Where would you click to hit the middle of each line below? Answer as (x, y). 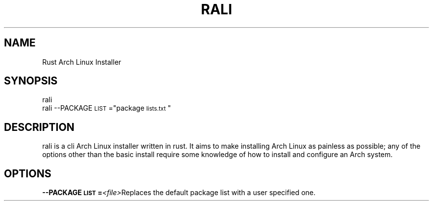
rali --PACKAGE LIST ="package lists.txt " (107, 108)
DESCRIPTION (39, 127)
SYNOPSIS (31, 81)
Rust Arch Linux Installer (82, 62)
